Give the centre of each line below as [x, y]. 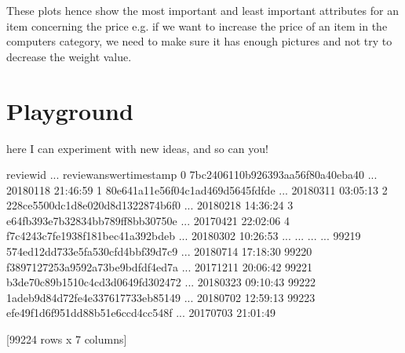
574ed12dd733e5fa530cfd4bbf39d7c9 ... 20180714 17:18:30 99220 [159, 251]
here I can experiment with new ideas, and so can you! [137, 148]
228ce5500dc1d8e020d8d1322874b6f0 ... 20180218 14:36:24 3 [150, 205]
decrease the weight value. [69, 56]
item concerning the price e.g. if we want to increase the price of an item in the [197, 25]
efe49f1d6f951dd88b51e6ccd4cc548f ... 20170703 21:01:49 [141, 313]
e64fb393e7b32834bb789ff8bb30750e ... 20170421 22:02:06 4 [148, 220]
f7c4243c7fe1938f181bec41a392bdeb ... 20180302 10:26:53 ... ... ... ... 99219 [184, 236]
